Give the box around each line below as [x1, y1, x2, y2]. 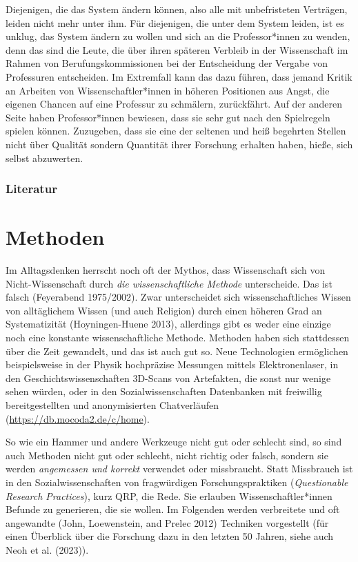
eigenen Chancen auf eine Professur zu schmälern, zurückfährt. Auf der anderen [6, 97, 342, 111]
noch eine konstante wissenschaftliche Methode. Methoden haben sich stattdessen [6, 330, 350, 345]
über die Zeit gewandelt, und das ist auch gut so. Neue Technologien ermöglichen [6, 343, 348, 358]
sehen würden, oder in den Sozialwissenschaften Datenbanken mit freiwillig [6, 384, 322, 399]
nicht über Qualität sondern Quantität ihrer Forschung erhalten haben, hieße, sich [6, 137, 353, 151]
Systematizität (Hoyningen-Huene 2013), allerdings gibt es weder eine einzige [6, 317, 331, 331]
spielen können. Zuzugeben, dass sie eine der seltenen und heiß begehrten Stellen [6, 123, 346, 138]
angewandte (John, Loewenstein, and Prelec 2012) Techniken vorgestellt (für [6, 515, 329, 530]
